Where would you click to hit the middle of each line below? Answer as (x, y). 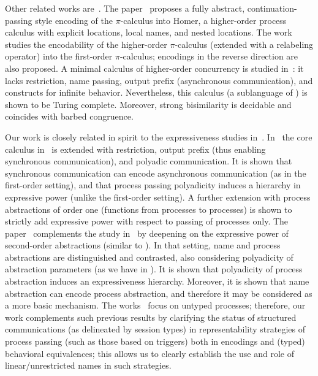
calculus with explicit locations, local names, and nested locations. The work (149, 32)
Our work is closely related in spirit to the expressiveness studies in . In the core (159, 136)
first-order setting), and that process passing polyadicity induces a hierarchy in (153, 185)
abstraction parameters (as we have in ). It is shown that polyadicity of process (154, 269)
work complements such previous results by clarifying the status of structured (151, 317)
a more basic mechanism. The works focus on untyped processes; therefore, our (155, 305)
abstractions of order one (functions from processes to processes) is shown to (149, 209)
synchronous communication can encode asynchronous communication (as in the (156, 173)
